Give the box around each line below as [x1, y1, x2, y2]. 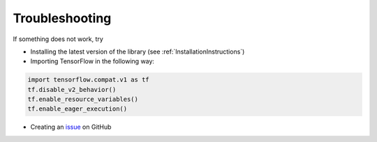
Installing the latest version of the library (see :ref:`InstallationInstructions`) [30, 47, 245, 56]
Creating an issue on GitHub [30, 123, 112, 132]
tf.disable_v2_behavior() [27, 86, 117, 93]
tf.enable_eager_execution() [27, 105, 128, 113]
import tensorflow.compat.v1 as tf [27, 76, 149, 84]
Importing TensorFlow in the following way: [30, 57, 155, 65]
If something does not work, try [13, 35, 104, 43]
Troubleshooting [13, 10, 112, 26]
